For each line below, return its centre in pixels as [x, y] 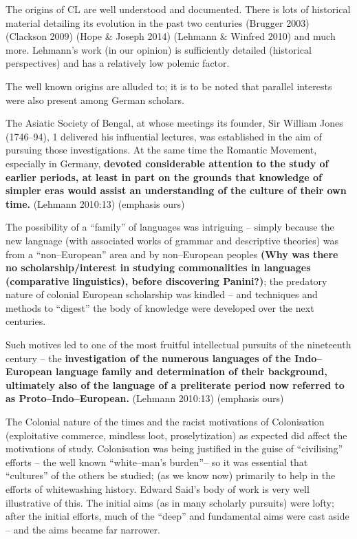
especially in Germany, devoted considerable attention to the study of [167, 163]
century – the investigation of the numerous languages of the [148, 358]
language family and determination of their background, [192, 371]
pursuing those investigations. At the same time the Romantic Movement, [161, 150]
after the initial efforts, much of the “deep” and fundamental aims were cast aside [177, 516]
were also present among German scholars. [95, 99]
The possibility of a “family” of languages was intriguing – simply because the [170, 227]
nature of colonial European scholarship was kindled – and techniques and [162, 294]
